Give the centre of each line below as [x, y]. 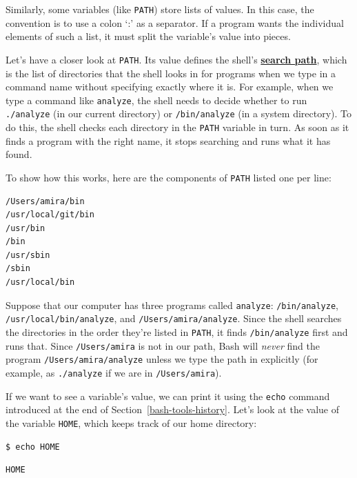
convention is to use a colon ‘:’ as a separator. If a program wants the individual [175, 22]
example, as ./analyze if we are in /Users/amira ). [114, 372]
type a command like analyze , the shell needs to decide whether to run [156, 100]
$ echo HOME [33, 447]
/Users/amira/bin [45, 201]
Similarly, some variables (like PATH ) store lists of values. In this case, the [160, 9]
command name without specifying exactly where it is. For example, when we [170, 87]
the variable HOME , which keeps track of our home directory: [131, 422]
